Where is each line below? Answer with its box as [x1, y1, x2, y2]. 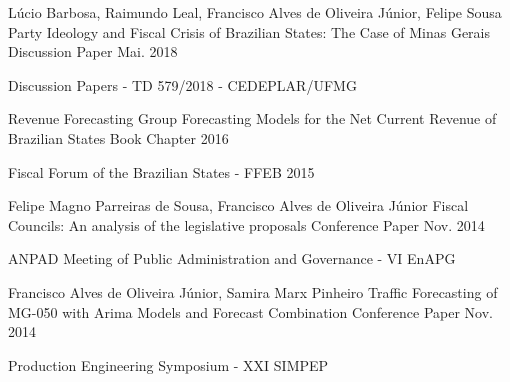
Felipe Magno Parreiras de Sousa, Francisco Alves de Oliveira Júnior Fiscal [8, 195, 469, 216]
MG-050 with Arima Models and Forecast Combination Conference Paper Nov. [8, 301, 494, 322]
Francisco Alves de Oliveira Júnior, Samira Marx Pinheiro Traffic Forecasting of [8, 281, 498, 302]
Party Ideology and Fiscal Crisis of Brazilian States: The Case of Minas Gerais [8, 21, 491, 42]
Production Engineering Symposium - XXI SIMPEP [8, 354, 329, 375]
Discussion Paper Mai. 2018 [8, 41, 178, 62]
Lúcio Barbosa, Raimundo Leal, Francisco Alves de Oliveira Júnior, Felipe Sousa [8, 2, 502, 22]
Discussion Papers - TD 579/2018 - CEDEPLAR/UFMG [8, 74, 357, 95]
